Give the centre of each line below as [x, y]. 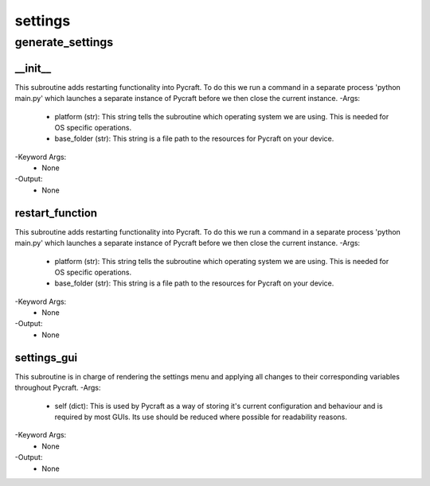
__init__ [33, 68]
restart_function [56, 213]
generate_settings [64, 42]
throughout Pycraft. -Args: [58, 388]
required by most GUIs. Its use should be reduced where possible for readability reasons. [201, 417]
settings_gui [46, 358]
